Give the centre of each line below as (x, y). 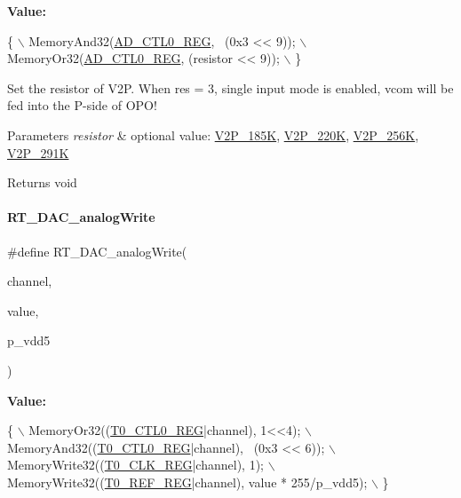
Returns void (42, 182)
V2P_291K (38, 152)
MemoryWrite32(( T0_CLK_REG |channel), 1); (135, 465)
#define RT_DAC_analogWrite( (97, 251)
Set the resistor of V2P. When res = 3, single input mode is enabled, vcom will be (230, 87)
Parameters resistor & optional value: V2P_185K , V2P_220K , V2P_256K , (213, 134)
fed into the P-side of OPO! (82, 105)
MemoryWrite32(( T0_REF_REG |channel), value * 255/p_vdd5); (187, 482)
